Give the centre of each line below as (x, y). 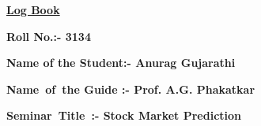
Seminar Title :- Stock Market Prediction (124, 115)
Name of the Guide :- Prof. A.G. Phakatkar (131, 89)
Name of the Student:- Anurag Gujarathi (121, 63)
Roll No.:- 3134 (49, 36)
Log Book (33, 9)
